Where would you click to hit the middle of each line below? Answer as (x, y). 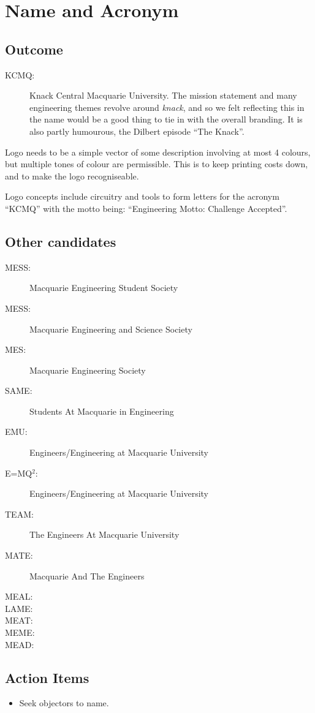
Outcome (34, 49)
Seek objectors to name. (64, 703)
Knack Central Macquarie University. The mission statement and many (163, 95)
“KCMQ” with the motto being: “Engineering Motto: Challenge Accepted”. (146, 208)
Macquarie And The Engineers (87, 575)
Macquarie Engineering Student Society (104, 288)
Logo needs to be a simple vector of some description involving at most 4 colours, (158, 152)
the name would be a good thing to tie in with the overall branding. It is (166, 119)
